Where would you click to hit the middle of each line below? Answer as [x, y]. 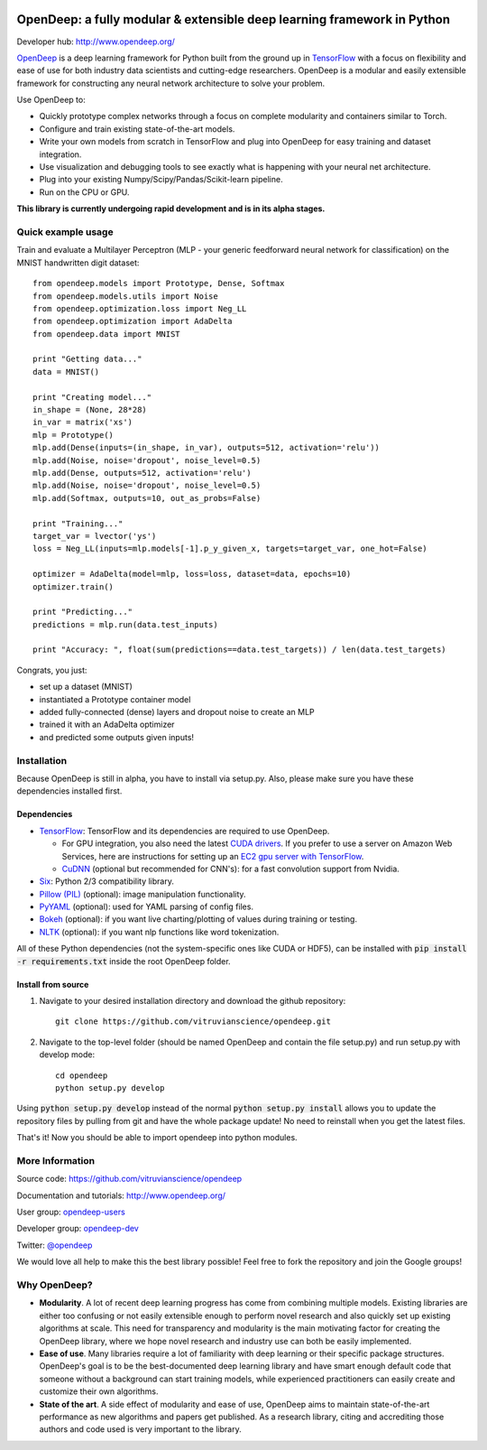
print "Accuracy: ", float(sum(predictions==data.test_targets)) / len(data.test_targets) [239, 650]
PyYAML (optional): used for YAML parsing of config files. [147, 906]
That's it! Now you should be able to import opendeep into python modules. [157, 1138]
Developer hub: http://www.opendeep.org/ [96, 42]
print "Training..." [78, 523]
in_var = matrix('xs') [83, 423]
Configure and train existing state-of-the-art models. [137, 129]
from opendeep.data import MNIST [106, 334]
